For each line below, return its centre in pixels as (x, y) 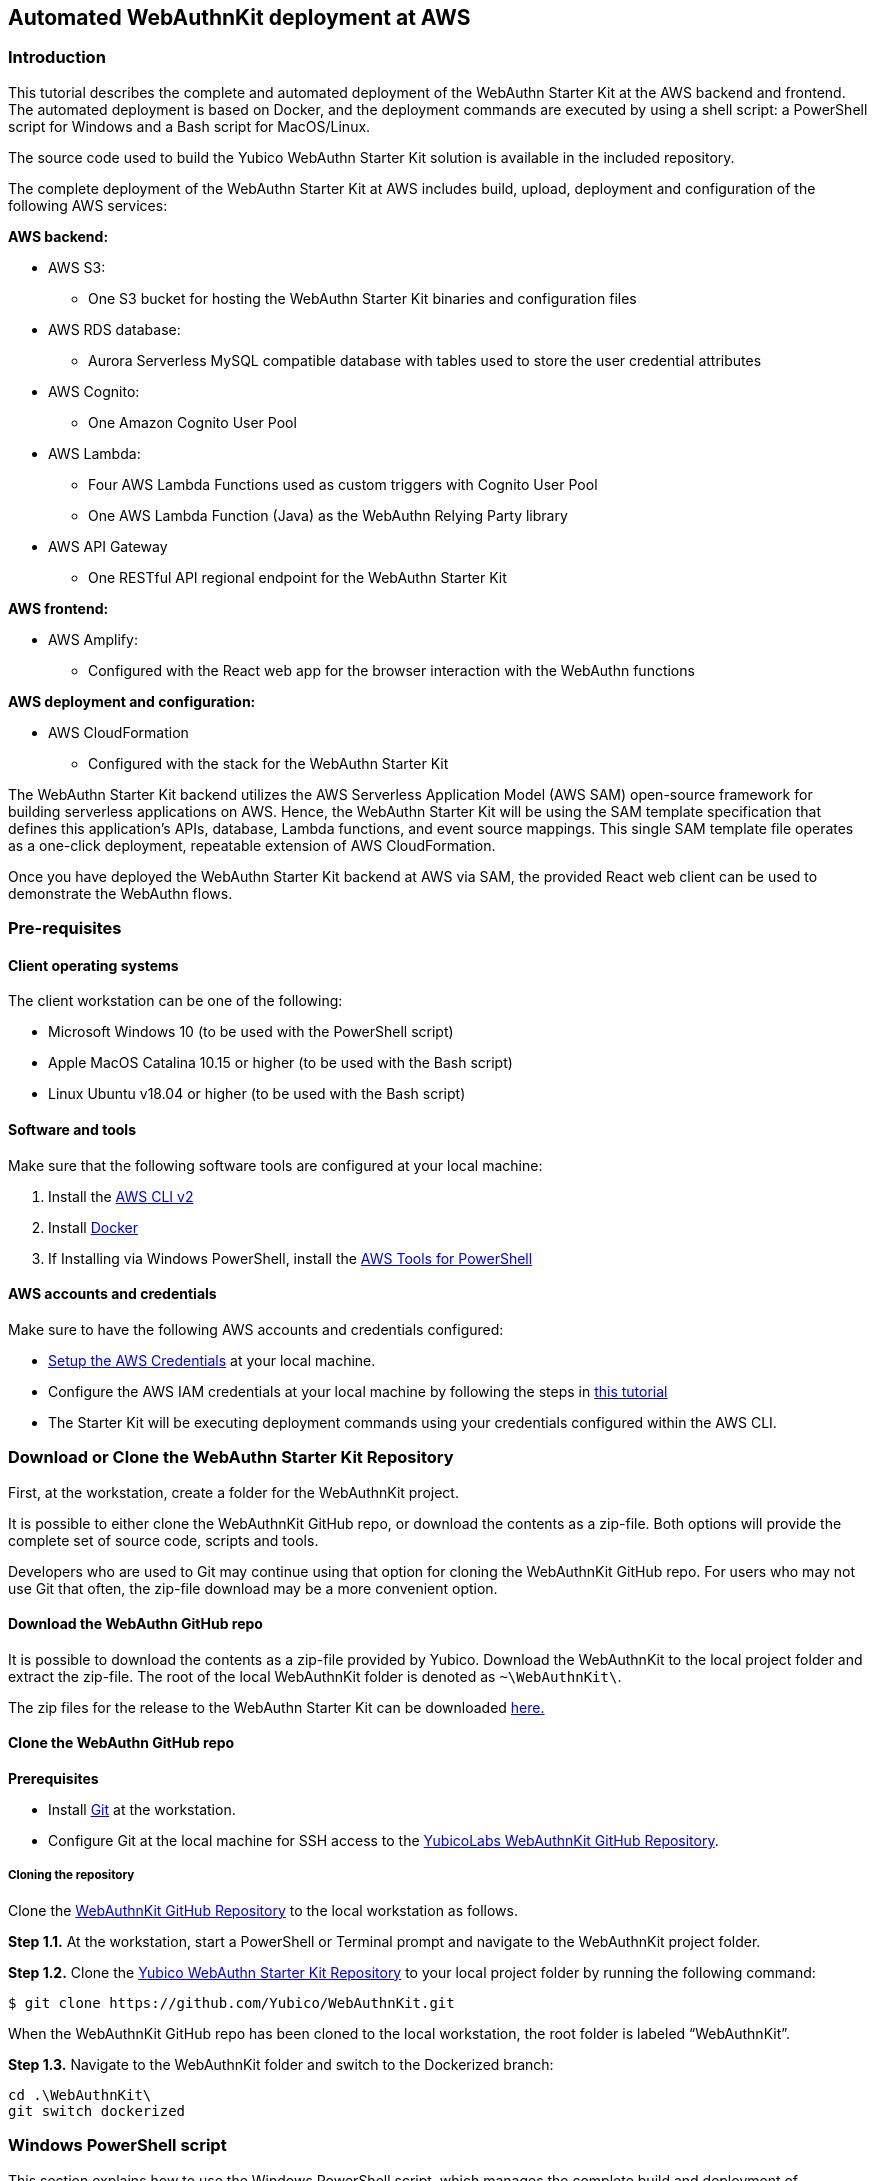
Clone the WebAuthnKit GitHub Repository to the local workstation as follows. (263, 1910)
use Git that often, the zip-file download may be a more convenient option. (253, 1588)
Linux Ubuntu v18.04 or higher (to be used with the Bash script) (257, 1094)
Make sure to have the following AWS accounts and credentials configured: (256, 1329)
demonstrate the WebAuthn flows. (120, 893)
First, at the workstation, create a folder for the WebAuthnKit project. (233, 1492)
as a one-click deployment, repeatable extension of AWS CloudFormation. (252, 845)
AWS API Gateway (108, 546)
